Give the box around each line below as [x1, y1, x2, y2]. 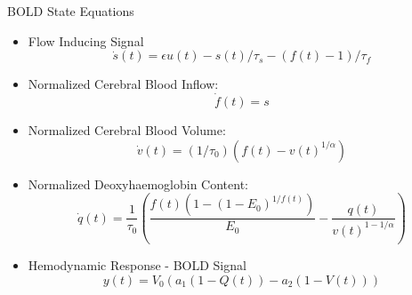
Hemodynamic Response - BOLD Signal [28, 256, 246, 275]
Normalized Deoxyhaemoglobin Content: [28, 174, 248, 193]
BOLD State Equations [7, 2, 134, 20]
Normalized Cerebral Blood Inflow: [28, 75, 219, 93]
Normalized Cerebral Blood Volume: [28, 121, 226, 139]
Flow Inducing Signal [28, 31, 144, 50]
